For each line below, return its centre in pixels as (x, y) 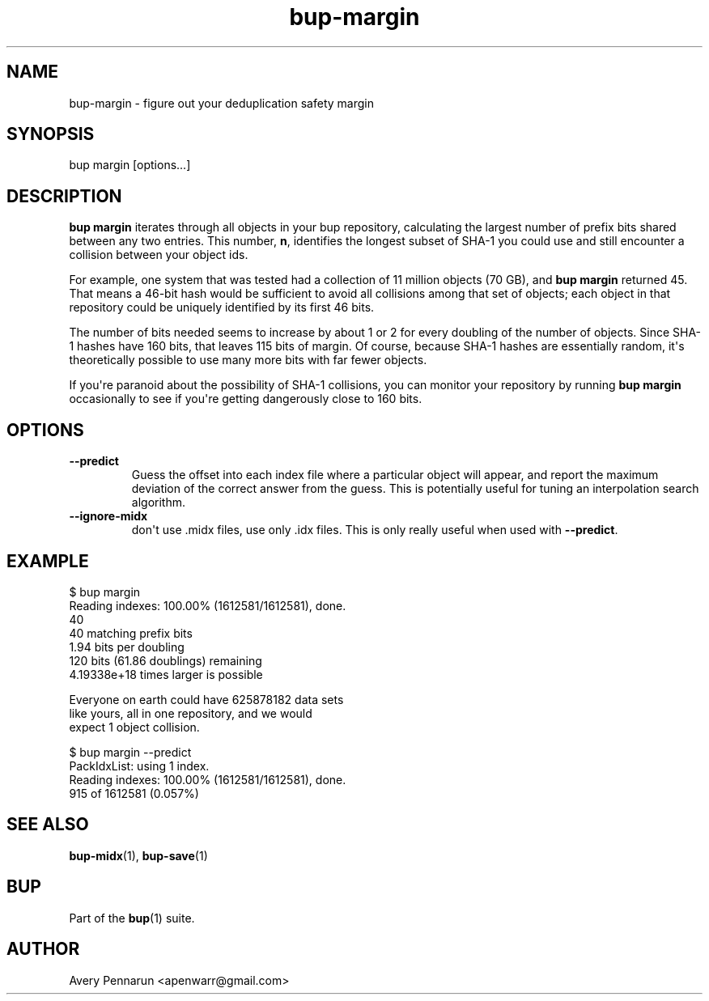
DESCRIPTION (64, 196)
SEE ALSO (48, 825)
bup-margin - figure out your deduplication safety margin (221, 103)
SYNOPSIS (51, 134)
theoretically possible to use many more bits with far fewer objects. (248, 360)
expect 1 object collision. (134, 727)
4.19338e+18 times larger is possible (166, 674)
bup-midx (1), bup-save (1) (138, 855)
